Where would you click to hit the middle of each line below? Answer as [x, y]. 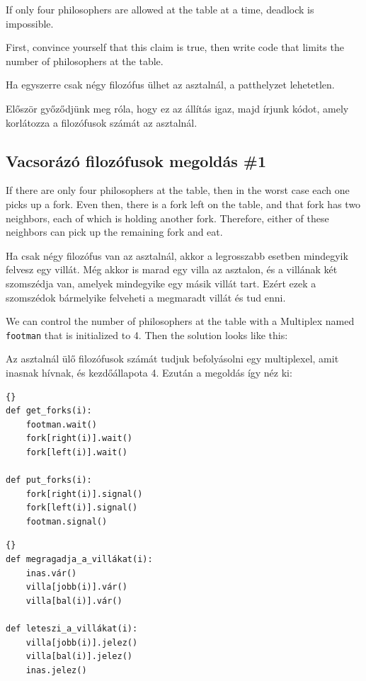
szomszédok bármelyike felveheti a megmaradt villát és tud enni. [146, 297]
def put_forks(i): [49, 480]
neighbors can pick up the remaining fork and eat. [114, 232]
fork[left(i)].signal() [82, 508]
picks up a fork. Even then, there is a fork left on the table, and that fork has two [183, 204]
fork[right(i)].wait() [79, 439]
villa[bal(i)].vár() [74, 601]
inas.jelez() [56, 670]
